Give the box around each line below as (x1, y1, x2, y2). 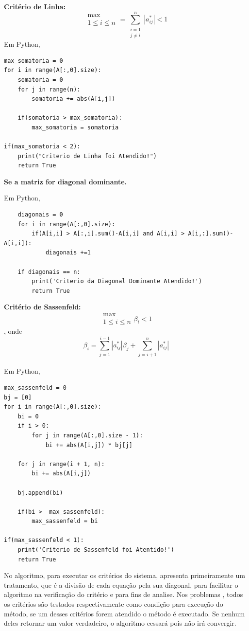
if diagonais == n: (17, 268, 81, 275)
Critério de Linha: (4, 1, 66, 11)
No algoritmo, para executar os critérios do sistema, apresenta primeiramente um (4, 570, 245, 580)
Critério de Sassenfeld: (4, 302, 81, 312)
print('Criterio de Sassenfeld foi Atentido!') (17, 546, 174, 554)
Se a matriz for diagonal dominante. (4, 176, 127, 186)
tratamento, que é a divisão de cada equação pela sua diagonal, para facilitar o (4, 579, 238, 590)
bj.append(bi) (17, 489, 63, 496)
